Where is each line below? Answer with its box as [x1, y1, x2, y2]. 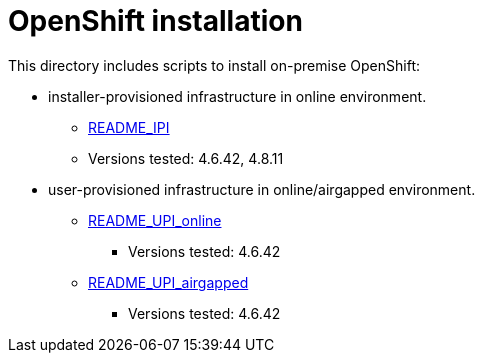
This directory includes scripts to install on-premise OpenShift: [8, 56, 421, 74]
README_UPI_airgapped [88, 273, 249, 291]
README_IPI [88, 118, 170, 136]
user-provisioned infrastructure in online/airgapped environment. [48, 180, 476, 198]
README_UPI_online [88, 211, 222, 229]
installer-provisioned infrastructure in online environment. [48, 87, 427, 105]
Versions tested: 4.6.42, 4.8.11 [88, 149, 284, 167]
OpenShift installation [8, 4, 303, 38]
